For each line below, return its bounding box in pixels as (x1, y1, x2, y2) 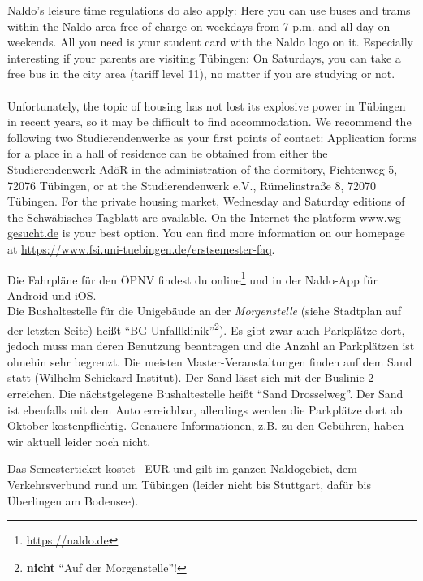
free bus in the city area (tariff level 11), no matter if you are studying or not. (7, 65, 395, 82)
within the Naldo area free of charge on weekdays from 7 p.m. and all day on (7, 17, 391, 34)
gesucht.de (7, 224, 59, 241)
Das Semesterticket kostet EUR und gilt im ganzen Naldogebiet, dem (7, 460, 357, 477)
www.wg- (359, 208, 405, 225)
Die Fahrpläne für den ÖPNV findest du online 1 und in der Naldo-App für (7, 268, 378, 288)
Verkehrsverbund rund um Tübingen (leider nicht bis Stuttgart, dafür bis (7, 475, 371, 492)
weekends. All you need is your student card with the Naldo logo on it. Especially (7, 33, 413, 50)
